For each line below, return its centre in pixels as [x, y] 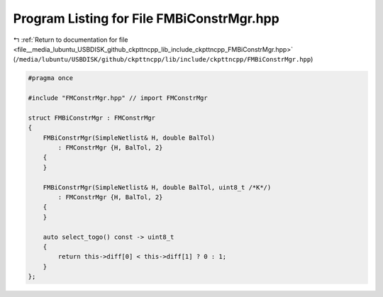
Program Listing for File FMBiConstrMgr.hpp [146, 18]
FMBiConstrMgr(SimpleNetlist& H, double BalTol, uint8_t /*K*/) [157, 187]
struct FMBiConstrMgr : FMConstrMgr [92, 118]
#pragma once [51, 78]
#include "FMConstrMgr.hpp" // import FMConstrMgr [118, 98]
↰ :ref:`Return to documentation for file [71, 40]
